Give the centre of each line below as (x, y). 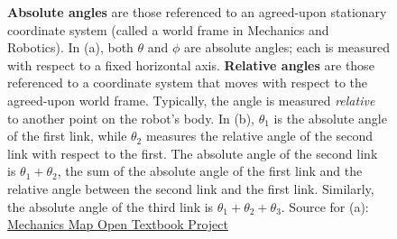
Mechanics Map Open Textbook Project (118, 224)
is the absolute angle (330, 118)
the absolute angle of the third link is (111, 206)
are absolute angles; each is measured (287, 47)
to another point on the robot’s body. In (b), (131, 118)
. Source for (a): (325, 206)
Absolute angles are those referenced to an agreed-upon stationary (197, 12)
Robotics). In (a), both (70, 47)
